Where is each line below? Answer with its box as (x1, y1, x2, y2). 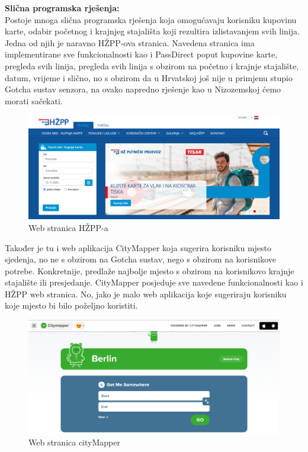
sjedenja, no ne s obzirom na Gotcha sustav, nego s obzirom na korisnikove (5, 253, 276, 265)
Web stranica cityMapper (28, 436, 120, 448)
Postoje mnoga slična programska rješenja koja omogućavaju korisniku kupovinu (5, 13, 297, 25)
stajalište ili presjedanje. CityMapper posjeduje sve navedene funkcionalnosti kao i (5, 276, 303, 288)
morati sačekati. (5, 94, 63, 107)
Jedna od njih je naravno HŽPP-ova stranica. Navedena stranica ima (5, 36, 255, 49)
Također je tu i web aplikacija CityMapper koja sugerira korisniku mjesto (5, 241, 272, 254)
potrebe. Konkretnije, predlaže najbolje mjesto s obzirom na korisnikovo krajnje (5, 264, 294, 277)
